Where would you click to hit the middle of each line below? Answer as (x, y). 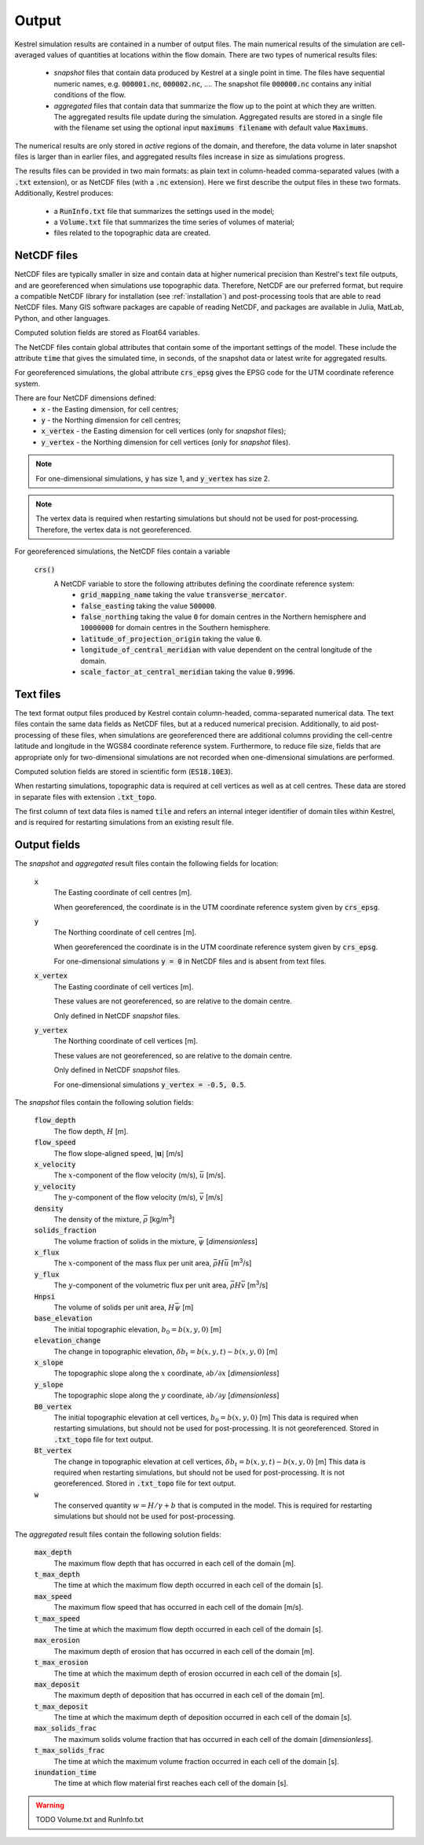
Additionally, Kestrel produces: (64, 193)
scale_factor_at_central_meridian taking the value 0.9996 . (188, 672)
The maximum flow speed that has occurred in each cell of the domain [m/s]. (179, 1607)
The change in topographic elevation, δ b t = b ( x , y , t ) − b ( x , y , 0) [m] (166, 1352)
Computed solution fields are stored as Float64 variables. (107, 333)
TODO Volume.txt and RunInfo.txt (90, 1820)
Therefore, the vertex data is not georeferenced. (114, 529)
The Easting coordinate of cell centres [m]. (123, 893)
